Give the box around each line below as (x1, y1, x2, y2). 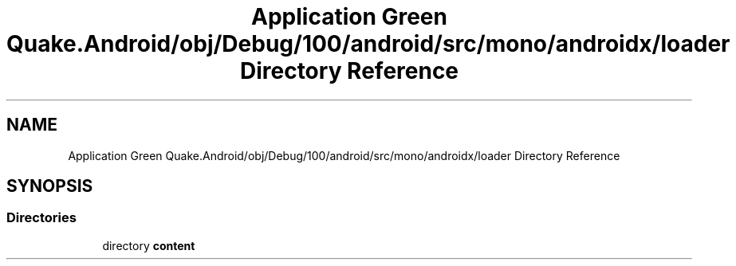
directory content (102, 238, 195, 252)
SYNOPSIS (6, 176, 93, 197)
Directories (6, 209, 77, 226)
